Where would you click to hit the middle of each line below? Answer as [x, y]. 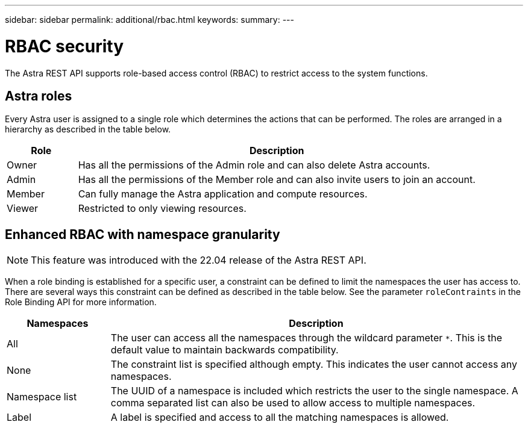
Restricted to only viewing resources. [162, 209]
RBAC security [64, 46]
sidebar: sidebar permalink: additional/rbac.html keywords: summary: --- [149, 20]
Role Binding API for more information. [81, 302]
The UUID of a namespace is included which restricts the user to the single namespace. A [314, 391]
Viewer [23, 209]
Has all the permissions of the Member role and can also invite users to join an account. [277, 180]
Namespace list [42, 397]
